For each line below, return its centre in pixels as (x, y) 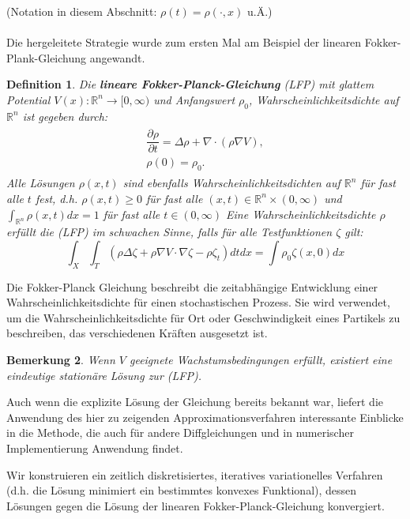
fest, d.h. (56, 198)
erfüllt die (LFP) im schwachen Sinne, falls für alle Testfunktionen (169, 232)
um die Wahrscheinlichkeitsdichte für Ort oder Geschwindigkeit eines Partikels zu (203, 317)
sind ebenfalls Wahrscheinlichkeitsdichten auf (231, 183)
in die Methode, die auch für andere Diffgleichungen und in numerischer (180, 432)
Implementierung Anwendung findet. (95, 448)
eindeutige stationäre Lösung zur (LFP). (104, 375)
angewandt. (117, 57)
